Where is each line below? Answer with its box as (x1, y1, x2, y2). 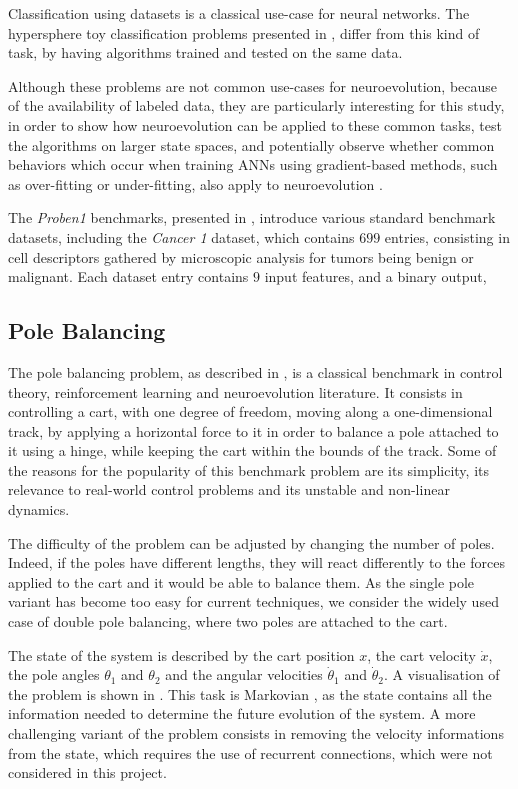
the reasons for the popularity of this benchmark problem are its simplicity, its (8, 459, 489, 480)
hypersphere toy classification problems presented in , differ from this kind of (8, 22, 480, 43)
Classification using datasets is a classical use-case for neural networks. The (8, 3, 470, 23)
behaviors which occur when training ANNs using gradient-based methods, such (8, 154, 498, 175)
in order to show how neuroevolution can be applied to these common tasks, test (8, 114, 502, 135)
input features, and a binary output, (264, 266, 487, 287)
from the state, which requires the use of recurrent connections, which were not (8, 742, 493, 763)
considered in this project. (8, 762, 167, 783)
